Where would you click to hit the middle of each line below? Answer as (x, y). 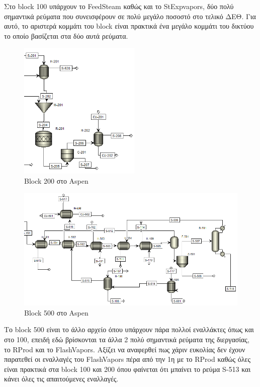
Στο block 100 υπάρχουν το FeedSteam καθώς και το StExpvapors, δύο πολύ (119, 6)
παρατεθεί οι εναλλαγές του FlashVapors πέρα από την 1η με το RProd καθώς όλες (127, 359)
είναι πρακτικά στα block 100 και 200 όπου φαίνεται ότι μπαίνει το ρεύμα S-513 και (127, 369)
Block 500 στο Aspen (56, 312)
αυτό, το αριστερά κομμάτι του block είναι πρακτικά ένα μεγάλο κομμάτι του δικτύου (129, 26)
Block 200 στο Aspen (56, 180)
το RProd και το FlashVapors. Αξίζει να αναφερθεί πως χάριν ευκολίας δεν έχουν (125, 349)
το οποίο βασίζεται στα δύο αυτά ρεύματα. (66, 35)
